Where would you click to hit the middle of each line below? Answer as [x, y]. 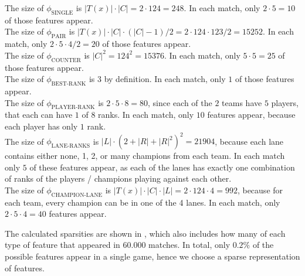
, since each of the [180, 102]
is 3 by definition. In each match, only [157, 79]
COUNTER [66, 60]
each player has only [41, 126]
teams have [242, 102]
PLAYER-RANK [73, 108]
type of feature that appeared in [62, 245]
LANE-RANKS [71, 146]
